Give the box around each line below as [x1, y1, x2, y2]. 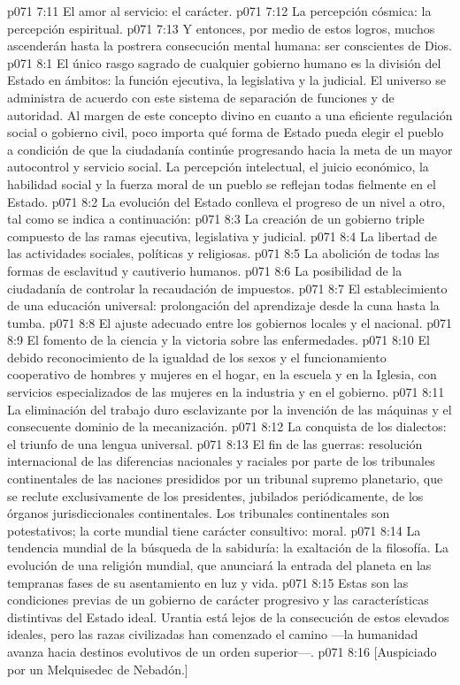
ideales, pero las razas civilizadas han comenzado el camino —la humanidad [7, 625, 418, 643]
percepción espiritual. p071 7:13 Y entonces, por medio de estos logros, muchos [7, 19, 435, 37]
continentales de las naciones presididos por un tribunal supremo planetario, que [7, 469, 443, 488]
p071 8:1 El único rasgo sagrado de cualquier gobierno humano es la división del [7, 53, 441, 72]
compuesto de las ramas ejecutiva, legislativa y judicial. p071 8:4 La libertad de [7, 226, 437, 245]
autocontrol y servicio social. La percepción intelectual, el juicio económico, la [7, 157, 429, 176]
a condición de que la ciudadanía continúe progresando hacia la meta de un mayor [7, 140, 453, 158]
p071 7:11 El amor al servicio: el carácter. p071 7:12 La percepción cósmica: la [7, 2, 432, 19]
